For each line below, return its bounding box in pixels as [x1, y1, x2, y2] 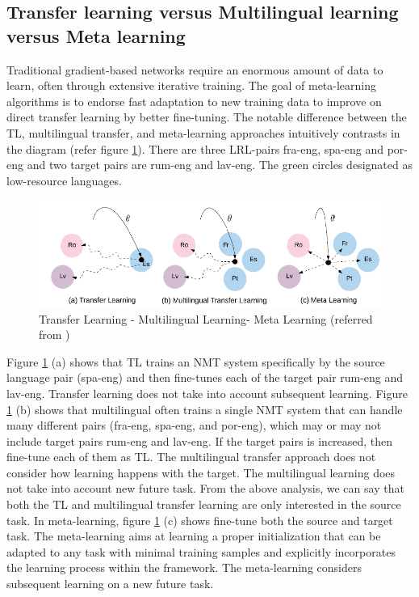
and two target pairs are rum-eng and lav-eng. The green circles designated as [27, 156, 413, 173]
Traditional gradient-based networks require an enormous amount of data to [6, 61, 383, 78]
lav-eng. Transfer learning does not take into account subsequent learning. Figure [6, 384, 408, 401]
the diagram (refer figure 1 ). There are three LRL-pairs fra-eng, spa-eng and [6, 140, 383, 157]
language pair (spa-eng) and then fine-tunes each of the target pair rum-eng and [6, 369, 404, 386]
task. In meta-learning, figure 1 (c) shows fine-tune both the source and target [6, 511, 393, 528]
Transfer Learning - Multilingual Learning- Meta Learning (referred [39, 310, 373, 327]
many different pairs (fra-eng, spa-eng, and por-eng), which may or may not [6, 417, 382, 434]
